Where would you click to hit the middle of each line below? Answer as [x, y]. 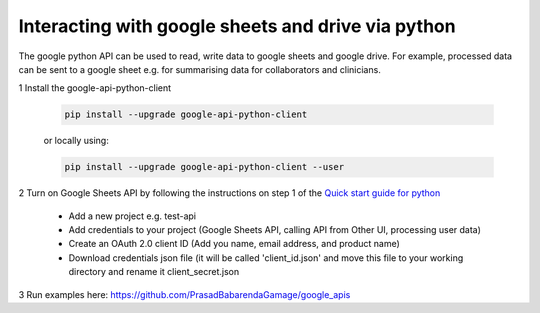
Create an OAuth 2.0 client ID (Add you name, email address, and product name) [234, 244]
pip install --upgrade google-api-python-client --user [204, 167]
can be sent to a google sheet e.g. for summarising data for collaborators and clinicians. [200, 69]
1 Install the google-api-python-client [95, 88]
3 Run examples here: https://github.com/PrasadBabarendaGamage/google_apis [184, 294]
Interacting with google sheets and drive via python [237, 26]
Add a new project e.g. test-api [132, 216]
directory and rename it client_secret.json [154, 272]
